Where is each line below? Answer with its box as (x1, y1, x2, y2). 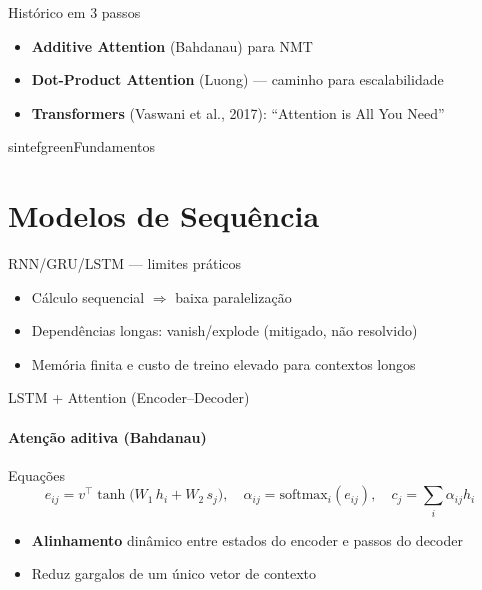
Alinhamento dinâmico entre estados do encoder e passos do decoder (31, 529, 463, 550)
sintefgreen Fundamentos (8, 136, 156, 157)
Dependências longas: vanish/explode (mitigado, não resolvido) (31, 320, 418, 341)
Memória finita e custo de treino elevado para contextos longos (31, 353, 416, 374)
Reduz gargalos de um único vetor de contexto (31, 563, 317, 584)
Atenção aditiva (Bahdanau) (8, 426, 207, 447)
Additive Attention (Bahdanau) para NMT (31, 35, 313, 56)
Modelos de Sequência (8, 195, 320, 236)
